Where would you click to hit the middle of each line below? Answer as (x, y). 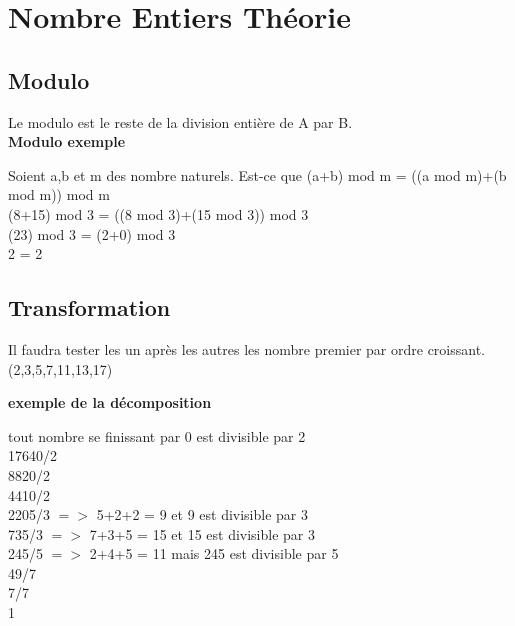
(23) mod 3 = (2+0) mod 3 (92, 233)
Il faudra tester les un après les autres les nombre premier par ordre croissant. (247, 348)
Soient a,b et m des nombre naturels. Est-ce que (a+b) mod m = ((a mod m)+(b (257, 174)
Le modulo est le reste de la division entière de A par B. (180, 121)
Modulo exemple (67, 141)
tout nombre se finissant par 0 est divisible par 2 (157, 435)
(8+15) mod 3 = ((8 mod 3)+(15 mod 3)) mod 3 (158, 213)
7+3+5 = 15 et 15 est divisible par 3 (202, 533)
